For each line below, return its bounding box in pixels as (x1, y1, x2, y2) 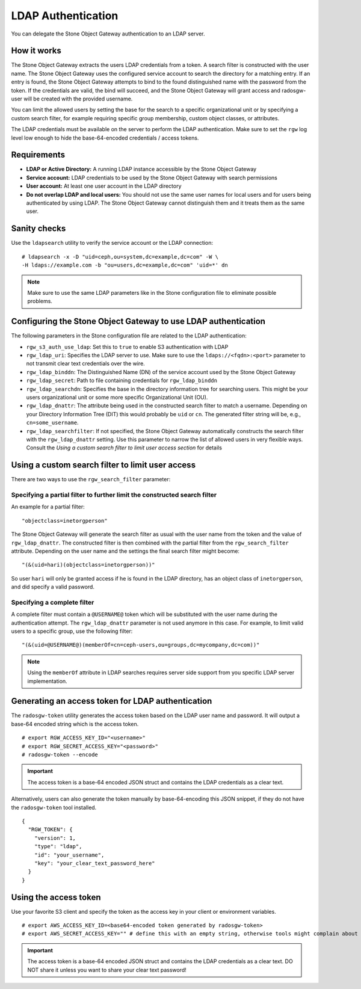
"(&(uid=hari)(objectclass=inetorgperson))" (22, 561, 156, 568)
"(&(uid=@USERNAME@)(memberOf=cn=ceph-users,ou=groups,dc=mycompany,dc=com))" (22, 641, 260, 649)
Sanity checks (11, 223, 66, 234)
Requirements (11, 150, 66, 160)
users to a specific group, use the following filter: (11, 627, 133, 635)
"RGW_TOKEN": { (28, 826, 73, 833)
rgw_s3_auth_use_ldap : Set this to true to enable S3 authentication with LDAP (26, 343, 229, 350)
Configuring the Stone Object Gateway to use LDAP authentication (11, 316, 266, 327)
